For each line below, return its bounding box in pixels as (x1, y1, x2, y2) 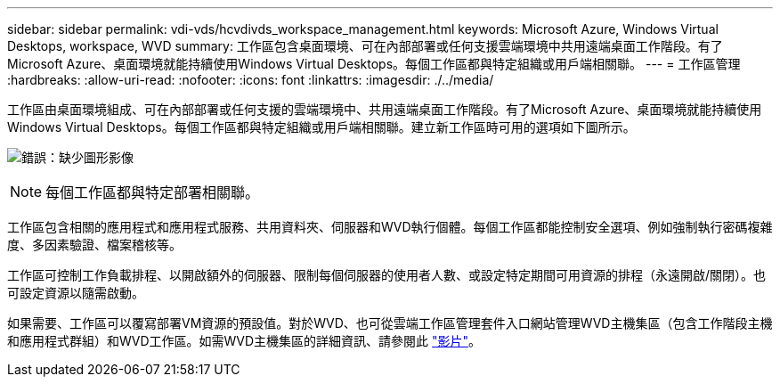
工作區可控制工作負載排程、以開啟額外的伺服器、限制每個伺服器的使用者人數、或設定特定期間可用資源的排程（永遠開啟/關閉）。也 (7, 267, 767, 282)
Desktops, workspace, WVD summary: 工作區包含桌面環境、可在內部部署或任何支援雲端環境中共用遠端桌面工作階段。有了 (7, 38, 723, 53)
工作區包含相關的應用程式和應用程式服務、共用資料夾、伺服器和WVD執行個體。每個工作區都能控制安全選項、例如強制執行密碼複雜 (7, 219, 773, 234)
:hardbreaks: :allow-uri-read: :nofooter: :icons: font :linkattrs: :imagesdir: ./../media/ (7, 72, 494, 87)
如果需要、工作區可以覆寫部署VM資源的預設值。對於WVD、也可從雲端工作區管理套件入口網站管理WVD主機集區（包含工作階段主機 (7, 315, 773, 331)
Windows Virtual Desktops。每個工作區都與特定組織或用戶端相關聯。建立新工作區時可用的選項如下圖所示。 (7, 119, 636, 135)
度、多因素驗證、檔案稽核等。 (7, 237, 182, 252)
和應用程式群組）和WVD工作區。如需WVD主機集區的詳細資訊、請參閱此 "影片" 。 (7, 333, 482, 348)
